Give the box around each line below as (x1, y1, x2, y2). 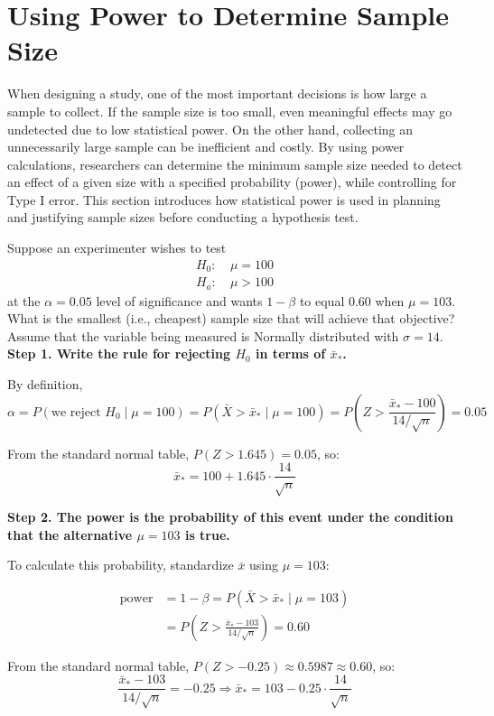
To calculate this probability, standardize (7, 555, 234, 574)
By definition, (7, 375, 83, 393)
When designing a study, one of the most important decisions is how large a (7, 84, 427, 103)
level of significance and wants (96, 291, 263, 310)
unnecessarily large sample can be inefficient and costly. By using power (7, 137, 405, 156)
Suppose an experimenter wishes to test (7, 238, 227, 257)
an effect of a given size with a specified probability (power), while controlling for (7, 172, 457, 191)
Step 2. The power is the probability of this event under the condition (7, 507, 453, 526)
